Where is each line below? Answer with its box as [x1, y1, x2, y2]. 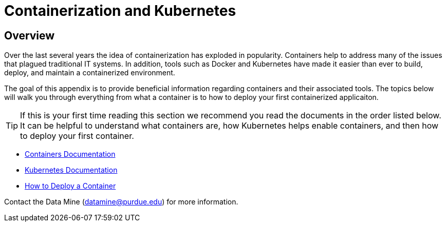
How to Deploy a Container [25, 181, 116, 191]
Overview [4, 29, 55, 42]
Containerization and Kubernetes [4, 2, 236, 19]
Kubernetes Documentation [25, 166, 118, 175]
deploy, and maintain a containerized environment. [4, 68, 175, 77]
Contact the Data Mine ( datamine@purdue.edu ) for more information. [4, 197, 238, 207]
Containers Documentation [25, 150, 116, 159]
